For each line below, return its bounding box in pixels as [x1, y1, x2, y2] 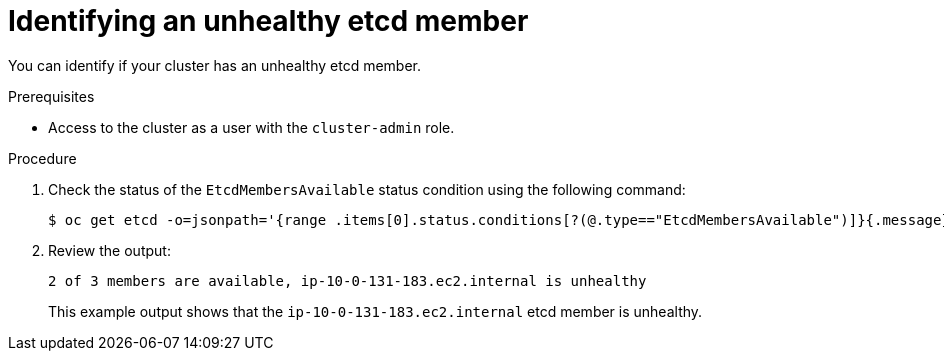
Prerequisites [8, 87, 95, 105]
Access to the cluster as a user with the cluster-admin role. [48, 118, 455, 136]
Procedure [8, 149, 77, 167]
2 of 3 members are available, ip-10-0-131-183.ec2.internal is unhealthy [48, 272, 647, 289]
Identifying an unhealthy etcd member [8, 4, 529, 38]
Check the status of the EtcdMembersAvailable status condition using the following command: [48, 180, 686, 198]
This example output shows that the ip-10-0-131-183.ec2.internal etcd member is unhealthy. [48, 302, 703, 320]
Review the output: [48, 241, 171, 259]
